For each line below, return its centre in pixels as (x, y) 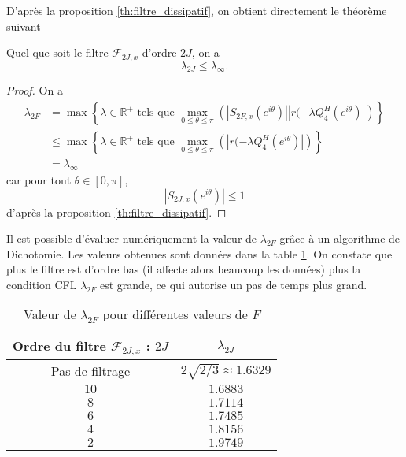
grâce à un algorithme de (340, 238)
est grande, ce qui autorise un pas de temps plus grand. (233, 284)
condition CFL (42, 284)
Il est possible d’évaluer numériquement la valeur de (132, 238)
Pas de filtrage (90, 371)
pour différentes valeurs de (175, 314)
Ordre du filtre (59, 346)
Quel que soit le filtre (57, 52)
